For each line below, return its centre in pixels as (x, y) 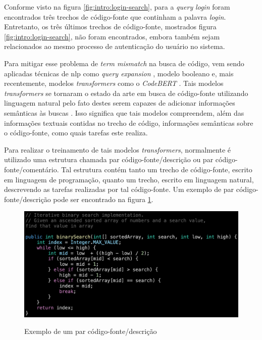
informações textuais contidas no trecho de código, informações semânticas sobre (129, 123)
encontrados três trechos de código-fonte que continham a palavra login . (115, 16)
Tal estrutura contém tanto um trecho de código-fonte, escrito (157, 169)
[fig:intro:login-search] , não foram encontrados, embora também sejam (112, 36)
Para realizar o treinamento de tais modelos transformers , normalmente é (118, 149)
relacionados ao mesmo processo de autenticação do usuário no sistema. (115, 46)
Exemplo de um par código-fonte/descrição (91, 331)
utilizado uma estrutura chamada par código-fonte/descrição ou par (109, 159)
